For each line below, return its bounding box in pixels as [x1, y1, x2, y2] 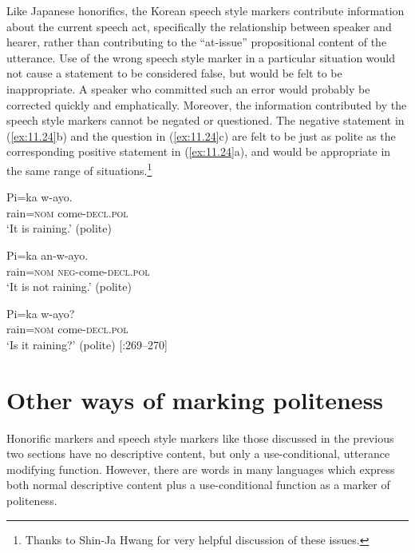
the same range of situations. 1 [6, 159, 152, 178]
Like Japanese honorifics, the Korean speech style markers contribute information [6, 2, 405, 18]
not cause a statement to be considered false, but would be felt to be [6, 65, 342, 82]
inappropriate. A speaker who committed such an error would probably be [6, 80, 370, 97]
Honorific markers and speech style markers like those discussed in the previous [6, 429, 394, 446]
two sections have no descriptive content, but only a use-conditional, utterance [6, 445, 390, 462]
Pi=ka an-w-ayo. [6, 246, 89, 263]
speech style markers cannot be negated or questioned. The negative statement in [6, 112, 405, 129]
